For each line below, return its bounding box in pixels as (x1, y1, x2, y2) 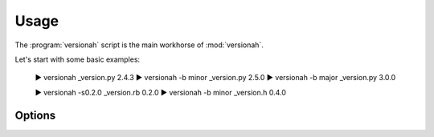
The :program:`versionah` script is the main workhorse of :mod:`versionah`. (14, 40, 264, 50)
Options (14, 108, 56, 122)
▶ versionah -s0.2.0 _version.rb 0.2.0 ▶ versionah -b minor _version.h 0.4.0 (35, 87, 287, 97)
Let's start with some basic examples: (14, 54, 141, 64)
